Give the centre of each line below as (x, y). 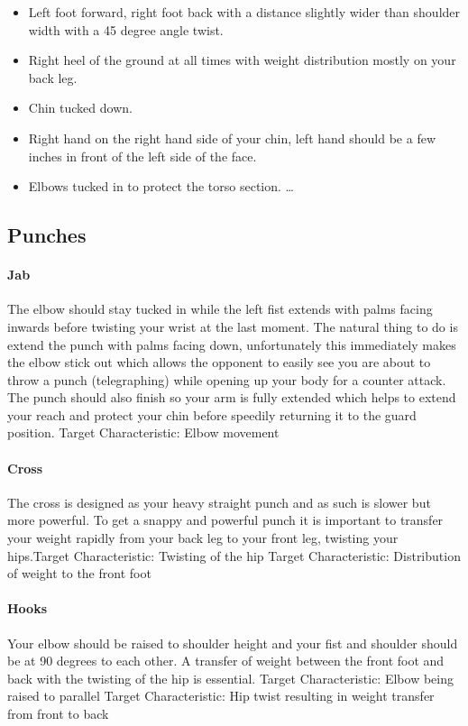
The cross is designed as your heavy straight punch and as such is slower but (219, 502)
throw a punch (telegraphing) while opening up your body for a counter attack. (227, 379)
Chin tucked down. (80, 108)
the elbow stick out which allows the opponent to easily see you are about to (219, 362)
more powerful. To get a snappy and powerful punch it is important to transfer (225, 520)
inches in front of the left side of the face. (142, 156)
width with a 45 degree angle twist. (126, 29)
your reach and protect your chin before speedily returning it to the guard (212, 414)
